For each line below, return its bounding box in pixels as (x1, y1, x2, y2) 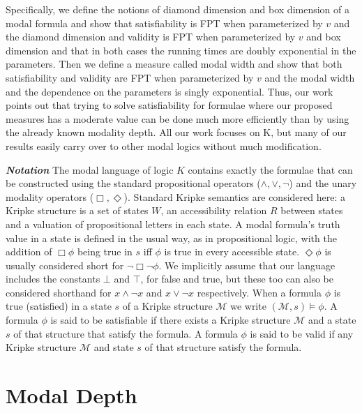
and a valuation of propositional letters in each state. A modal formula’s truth (6, 216, 340, 231)
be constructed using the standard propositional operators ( (6, 176, 261, 190)
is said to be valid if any (250, 326, 354, 340)
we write (230, 299, 266, 313)
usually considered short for (6, 257, 124, 272)
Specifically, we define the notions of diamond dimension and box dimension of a (6, 2, 349, 16)
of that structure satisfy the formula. (144, 340, 302, 354)
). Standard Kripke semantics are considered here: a (123, 189, 345, 204)
